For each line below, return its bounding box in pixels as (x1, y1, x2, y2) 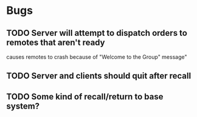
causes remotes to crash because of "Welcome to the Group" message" (6, 53, 187, 61)
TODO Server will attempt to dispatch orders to (6, 28, 187, 38)
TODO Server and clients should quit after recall (6, 71, 192, 81)
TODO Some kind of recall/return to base (6, 92, 164, 102)
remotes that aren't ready (6, 37, 105, 47)
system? (6, 101, 40, 111)
